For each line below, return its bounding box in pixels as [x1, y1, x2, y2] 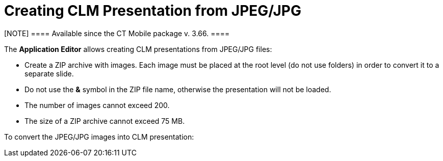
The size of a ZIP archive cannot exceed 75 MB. [24, 116, 185, 125]
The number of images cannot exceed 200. [24, 100, 170, 110]
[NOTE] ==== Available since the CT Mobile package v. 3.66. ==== [4, 29, 230, 38]
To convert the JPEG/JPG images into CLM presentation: [4, 132, 194, 141]
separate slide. [24, 69, 74, 78]
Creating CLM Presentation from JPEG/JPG [4, 2, 301, 19]
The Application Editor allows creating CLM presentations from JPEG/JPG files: [4, 44, 272, 53]
